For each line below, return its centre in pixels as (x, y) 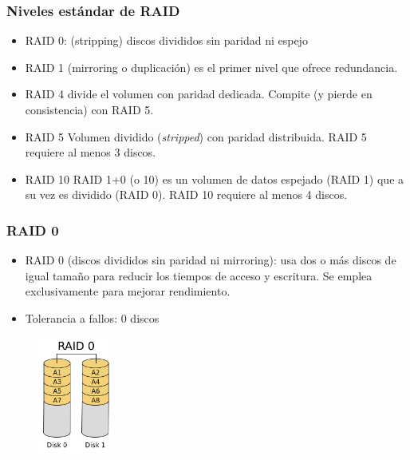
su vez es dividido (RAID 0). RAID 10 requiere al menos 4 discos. (186, 194)
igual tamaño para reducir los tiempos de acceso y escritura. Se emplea (199, 275)
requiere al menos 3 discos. (91, 152)
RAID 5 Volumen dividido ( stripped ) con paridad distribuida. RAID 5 (196, 136)
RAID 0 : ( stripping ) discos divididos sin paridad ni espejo (166, 40)
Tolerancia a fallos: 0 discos (92, 317)
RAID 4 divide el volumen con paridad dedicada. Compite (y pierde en (199, 94)
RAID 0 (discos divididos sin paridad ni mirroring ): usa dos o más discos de (211, 260)
